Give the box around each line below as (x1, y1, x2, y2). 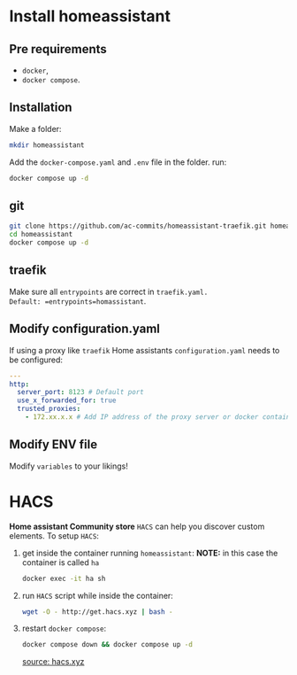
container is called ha (21, 556, 100, 568)
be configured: (9, 354, 64, 365)
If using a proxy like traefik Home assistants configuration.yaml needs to (9, 345, 280, 355)
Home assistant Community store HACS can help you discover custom (9, 521, 265, 531)
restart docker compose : (21, 623, 107, 634)
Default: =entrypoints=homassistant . (9, 295, 147, 306)
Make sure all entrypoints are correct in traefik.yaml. (9, 286, 209, 297)
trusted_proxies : (17, 405, 81, 414)
